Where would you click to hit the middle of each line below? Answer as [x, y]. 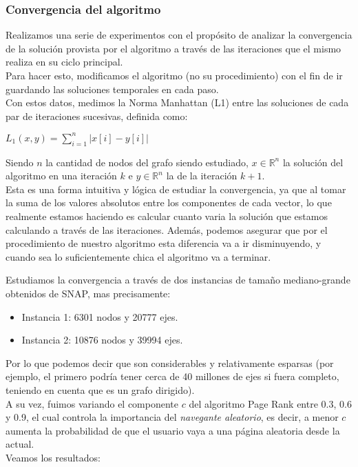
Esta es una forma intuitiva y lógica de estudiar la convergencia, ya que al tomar [176, 189]
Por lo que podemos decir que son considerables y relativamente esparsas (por [170, 362]
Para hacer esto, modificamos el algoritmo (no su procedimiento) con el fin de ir [174, 75]
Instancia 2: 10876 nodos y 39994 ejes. [102, 340]
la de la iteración [202, 176]
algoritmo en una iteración [61, 176]
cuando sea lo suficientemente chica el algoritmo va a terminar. [138, 256]
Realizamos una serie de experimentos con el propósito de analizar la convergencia [179, 35]
